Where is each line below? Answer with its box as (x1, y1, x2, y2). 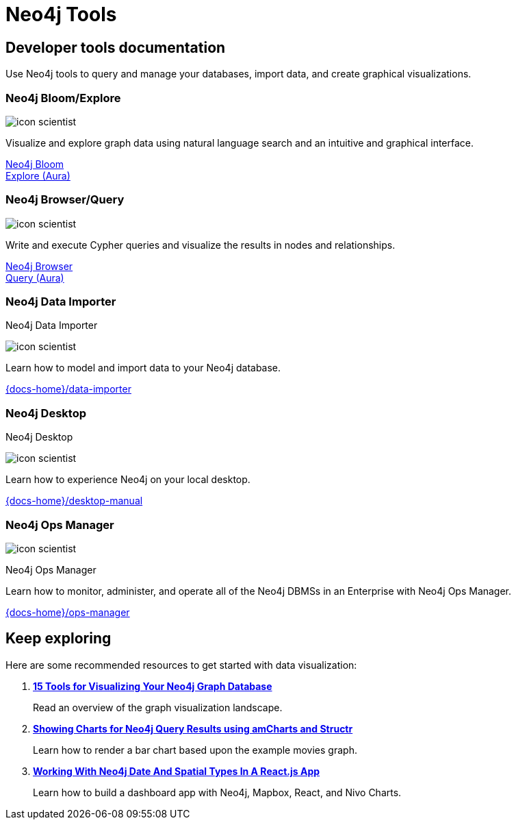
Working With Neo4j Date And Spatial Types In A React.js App (33, 765, 320, 777)
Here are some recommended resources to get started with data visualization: (5, 658, 357, 671)
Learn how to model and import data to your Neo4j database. (5, 362, 281, 374)
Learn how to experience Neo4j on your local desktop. (5, 473, 250, 486)
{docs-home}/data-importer (5, 383, 131, 395)
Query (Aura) (5, 271, 64, 284)
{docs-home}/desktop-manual (5, 495, 143, 507)
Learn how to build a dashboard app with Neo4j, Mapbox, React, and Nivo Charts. (33, 786, 402, 798)
